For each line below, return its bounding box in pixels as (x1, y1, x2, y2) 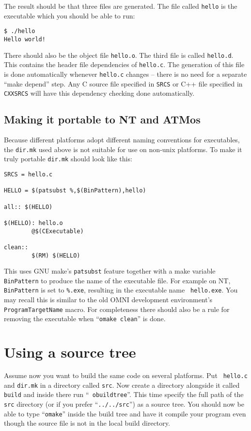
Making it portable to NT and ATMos (4, 112, 201, 127)
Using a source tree (4, 342, 136, 362)
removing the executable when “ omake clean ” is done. (4, 313, 166, 324)
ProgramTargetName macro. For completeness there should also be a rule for (4, 304, 230, 314)
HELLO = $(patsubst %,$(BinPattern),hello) (4, 187, 146, 194)
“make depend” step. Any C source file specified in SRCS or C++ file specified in (4, 78, 243, 88)
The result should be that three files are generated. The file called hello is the (4, 1, 237, 11)
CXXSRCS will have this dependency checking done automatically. (4, 88, 195, 98)
